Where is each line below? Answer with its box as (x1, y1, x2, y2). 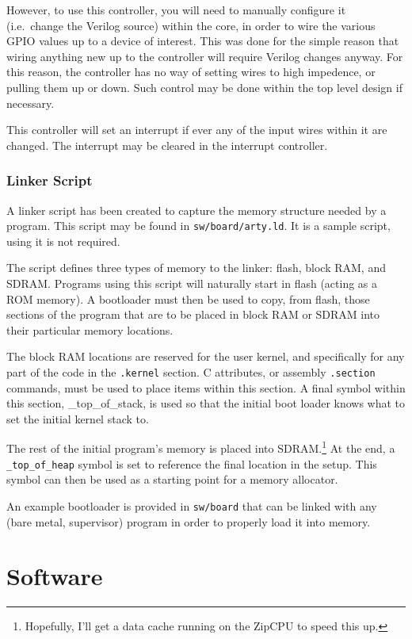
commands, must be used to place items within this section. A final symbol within (6, 379, 406, 396)
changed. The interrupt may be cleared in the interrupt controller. (6, 136, 328, 153)
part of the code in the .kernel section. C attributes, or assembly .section (6, 363, 376, 380)
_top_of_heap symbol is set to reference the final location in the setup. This (6, 455, 377, 472)
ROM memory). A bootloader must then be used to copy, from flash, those (6, 290, 370, 307)
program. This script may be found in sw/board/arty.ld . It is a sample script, (6, 217, 391, 234)
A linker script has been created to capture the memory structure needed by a (6, 201, 387, 218)
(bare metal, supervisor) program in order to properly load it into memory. (6, 513, 371, 530)
